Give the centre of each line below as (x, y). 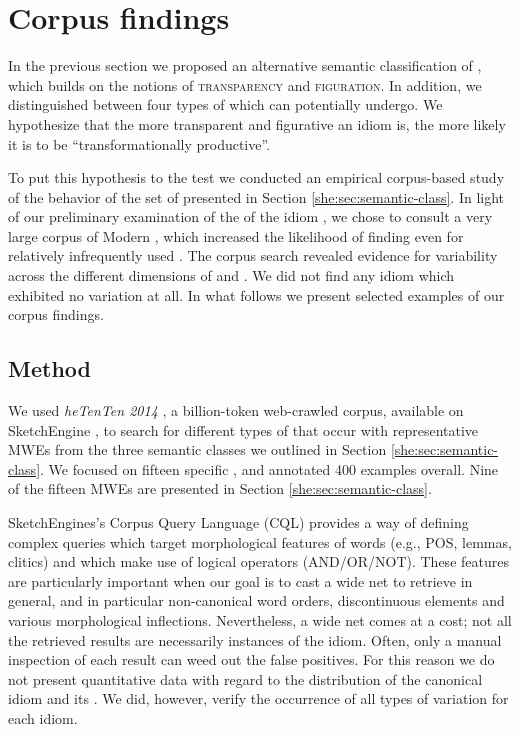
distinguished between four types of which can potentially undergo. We (225, 104)
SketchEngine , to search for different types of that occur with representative (243, 429)
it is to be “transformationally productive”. (139, 143)
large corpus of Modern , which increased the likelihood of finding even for (236, 235)
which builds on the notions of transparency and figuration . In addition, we (245, 84)
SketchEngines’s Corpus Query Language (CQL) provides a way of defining (238, 522)
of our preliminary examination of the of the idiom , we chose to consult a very (250, 216)
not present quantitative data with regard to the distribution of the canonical (245, 678)
